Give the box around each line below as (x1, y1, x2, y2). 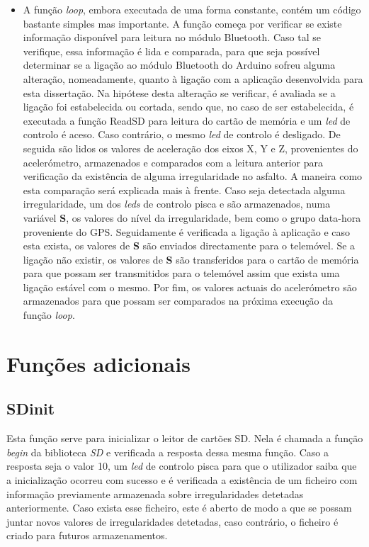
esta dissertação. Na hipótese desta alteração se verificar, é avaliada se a (23, 85, 336, 100)
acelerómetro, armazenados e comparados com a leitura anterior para (23, 154, 323, 169)
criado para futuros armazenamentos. (6, 528, 168, 543)
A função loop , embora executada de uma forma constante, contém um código (23, 2, 361, 16)
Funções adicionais (6, 349, 191, 378)
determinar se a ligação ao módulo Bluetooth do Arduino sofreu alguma (23, 57, 336, 72)
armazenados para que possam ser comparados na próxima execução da (23, 293, 334, 308)
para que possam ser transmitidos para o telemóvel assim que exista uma (23, 266, 340, 281)
